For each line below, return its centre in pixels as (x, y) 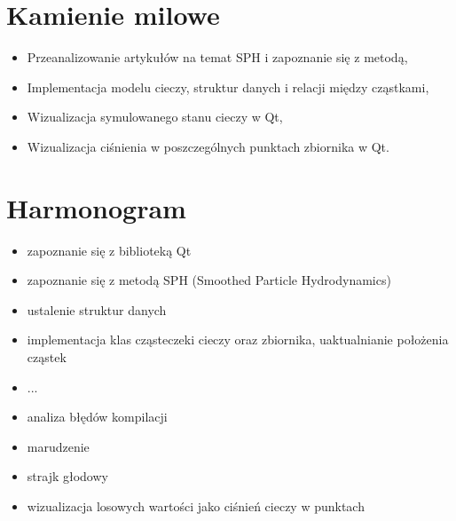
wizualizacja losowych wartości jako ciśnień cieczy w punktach (196, 505)
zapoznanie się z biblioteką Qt (109, 250)
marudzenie (58, 446)
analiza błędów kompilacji (97, 417)
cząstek (47, 357)
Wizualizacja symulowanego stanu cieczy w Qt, (155, 117)
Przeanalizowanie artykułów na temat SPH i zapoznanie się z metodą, (217, 57)
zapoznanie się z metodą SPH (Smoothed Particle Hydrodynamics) (209, 280)
